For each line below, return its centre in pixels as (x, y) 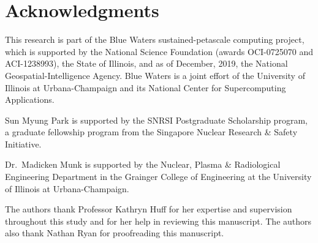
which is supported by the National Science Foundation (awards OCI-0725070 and (159, 51)
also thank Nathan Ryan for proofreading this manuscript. (115, 233)
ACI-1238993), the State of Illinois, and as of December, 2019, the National (146, 63)
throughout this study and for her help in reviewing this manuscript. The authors (158, 221)
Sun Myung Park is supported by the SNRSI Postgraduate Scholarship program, (156, 120)
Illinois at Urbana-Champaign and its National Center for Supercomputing (146, 87)
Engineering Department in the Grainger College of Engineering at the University (158, 177)
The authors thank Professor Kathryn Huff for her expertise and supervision (149, 209)
